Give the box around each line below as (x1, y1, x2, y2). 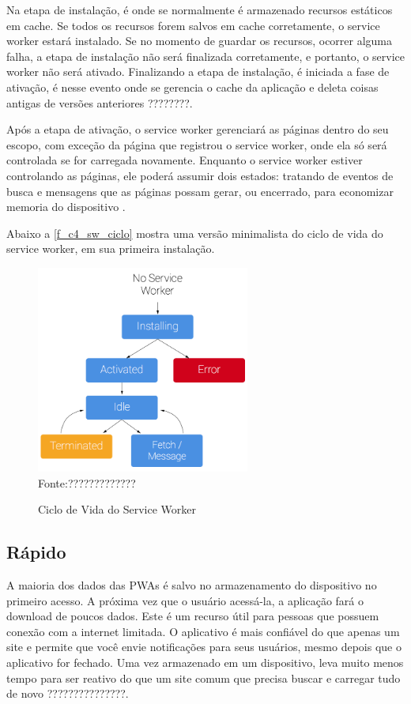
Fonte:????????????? (38, 474, 136, 491)
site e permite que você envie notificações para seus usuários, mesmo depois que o (6, 638, 402, 655)
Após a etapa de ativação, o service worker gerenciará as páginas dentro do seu (6, 121, 389, 137)
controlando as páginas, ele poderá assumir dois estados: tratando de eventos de (6, 167, 394, 183)
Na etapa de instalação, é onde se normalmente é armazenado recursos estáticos (6, 2, 393, 17)
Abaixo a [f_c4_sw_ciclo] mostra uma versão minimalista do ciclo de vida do (6, 224, 383, 241)
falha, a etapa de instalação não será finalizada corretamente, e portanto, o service (6, 47, 405, 64)
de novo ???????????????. (6, 685, 129, 702)
